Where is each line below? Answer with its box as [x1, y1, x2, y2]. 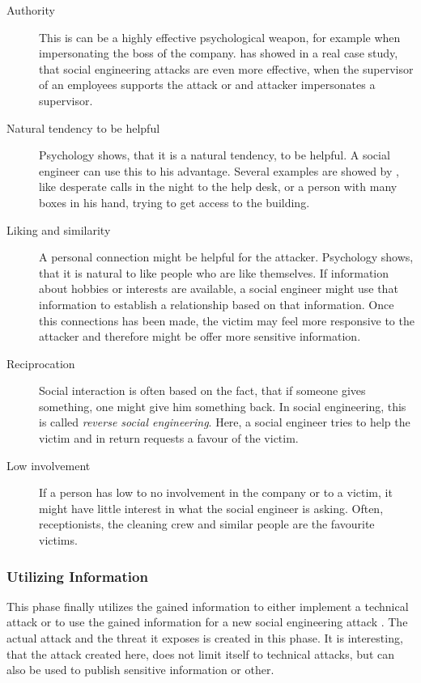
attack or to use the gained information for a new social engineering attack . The [6, 613, 408, 630]
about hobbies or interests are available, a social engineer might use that [39, 280, 398, 297]
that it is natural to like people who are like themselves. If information [39, 264, 389, 281]
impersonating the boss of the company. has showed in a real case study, [39, 45, 398, 62]
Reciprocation [6, 354, 75, 371]
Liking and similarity [6, 221, 111, 238]
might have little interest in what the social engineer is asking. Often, [39, 499, 384, 516]
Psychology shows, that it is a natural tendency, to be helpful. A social [39, 146, 390, 163]
